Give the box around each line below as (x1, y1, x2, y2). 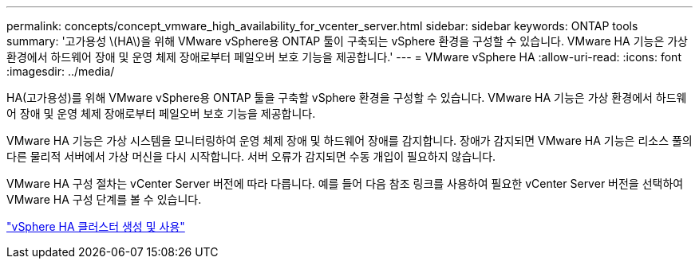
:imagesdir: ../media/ (6, 64, 115, 78)
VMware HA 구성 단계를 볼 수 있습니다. (6, 193, 202, 206)
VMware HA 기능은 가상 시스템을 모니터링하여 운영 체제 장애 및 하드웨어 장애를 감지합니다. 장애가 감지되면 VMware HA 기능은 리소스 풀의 (6, 134, 693, 147)
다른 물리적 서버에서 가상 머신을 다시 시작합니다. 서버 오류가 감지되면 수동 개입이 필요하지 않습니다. (6, 150, 496, 163)
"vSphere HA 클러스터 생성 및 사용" (6, 220, 185, 233)
